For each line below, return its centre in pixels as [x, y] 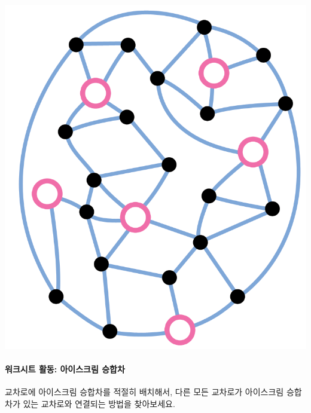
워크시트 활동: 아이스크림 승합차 [65, 369]
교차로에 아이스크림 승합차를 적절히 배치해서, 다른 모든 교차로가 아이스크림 [144, 392]
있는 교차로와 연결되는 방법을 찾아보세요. [99, 403]
